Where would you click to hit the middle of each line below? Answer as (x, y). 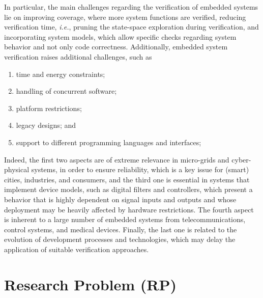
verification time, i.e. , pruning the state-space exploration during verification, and (131, 27)
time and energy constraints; (61, 74)
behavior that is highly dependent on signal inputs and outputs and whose (120, 199)
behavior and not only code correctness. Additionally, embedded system (116, 47)
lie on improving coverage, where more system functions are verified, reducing (125, 17)
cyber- (241, 159)
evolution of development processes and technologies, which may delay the (120, 239)
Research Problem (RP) (91, 284)
